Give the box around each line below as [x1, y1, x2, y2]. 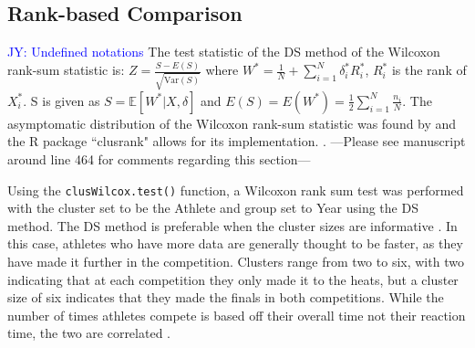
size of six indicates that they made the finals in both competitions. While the [7, 288, 444, 307]
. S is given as [23, 90, 100, 110]
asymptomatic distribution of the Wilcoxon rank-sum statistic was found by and [7, 113, 457, 132]
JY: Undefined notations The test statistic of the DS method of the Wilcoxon [7, 42, 440, 61]
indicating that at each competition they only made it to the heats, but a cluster [7, 269, 459, 289]
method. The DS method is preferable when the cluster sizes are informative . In [7, 216, 458, 235]
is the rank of [391, 60, 467, 79]
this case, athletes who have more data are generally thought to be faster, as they [7, 234, 463, 253]
